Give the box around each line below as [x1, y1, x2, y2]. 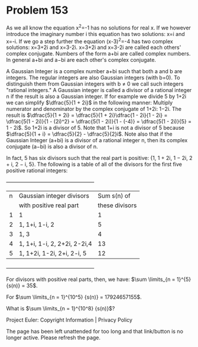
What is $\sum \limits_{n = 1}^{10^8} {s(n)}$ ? [6, 305, 115, 312]
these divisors [98, 201, 137, 209]
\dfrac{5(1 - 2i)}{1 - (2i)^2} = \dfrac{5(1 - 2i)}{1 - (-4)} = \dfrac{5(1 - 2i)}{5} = [6, 118, 192, 125]
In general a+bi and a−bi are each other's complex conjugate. [6, 57, 157, 64]
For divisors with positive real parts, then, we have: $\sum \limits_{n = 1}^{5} [6, 276, 191, 283]
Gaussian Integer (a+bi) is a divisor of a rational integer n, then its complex [6, 137, 188, 144]
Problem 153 [6, 4, 69, 17]
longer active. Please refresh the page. [6, 334, 101, 341]
